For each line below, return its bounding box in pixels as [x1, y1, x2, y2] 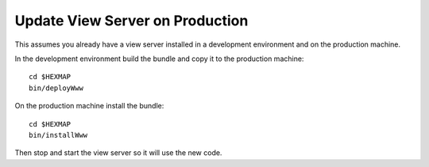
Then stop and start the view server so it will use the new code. [14, 148, 222, 158]
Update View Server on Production [14, 12, 249, 29]
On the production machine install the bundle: [14, 101, 164, 111]
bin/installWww [29, 131, 88, 139]
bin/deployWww [29, 83, 83, 93]
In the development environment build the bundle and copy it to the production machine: [14, 54, 304, 63]
